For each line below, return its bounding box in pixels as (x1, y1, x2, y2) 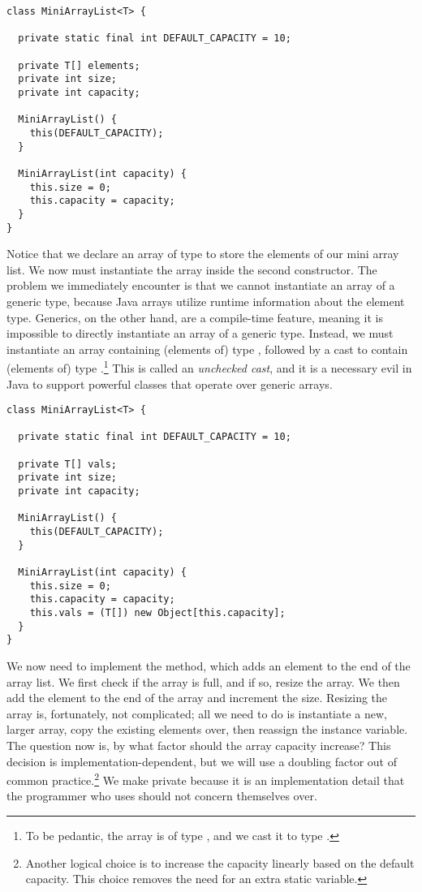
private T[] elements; (18, 59, 140, 71)
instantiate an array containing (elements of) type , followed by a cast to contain (6, 340, 408, 357)
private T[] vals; (18, 458, 118, 470)
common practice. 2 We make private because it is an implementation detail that (6, 769, 405, 788)
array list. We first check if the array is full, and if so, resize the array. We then (6, 673, 400, 690)
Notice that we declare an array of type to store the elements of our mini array (6, 245, 399, 262)
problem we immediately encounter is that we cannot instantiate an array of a (6, 277, 395, 294)
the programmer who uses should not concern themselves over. (6, 787, 317, 804)
